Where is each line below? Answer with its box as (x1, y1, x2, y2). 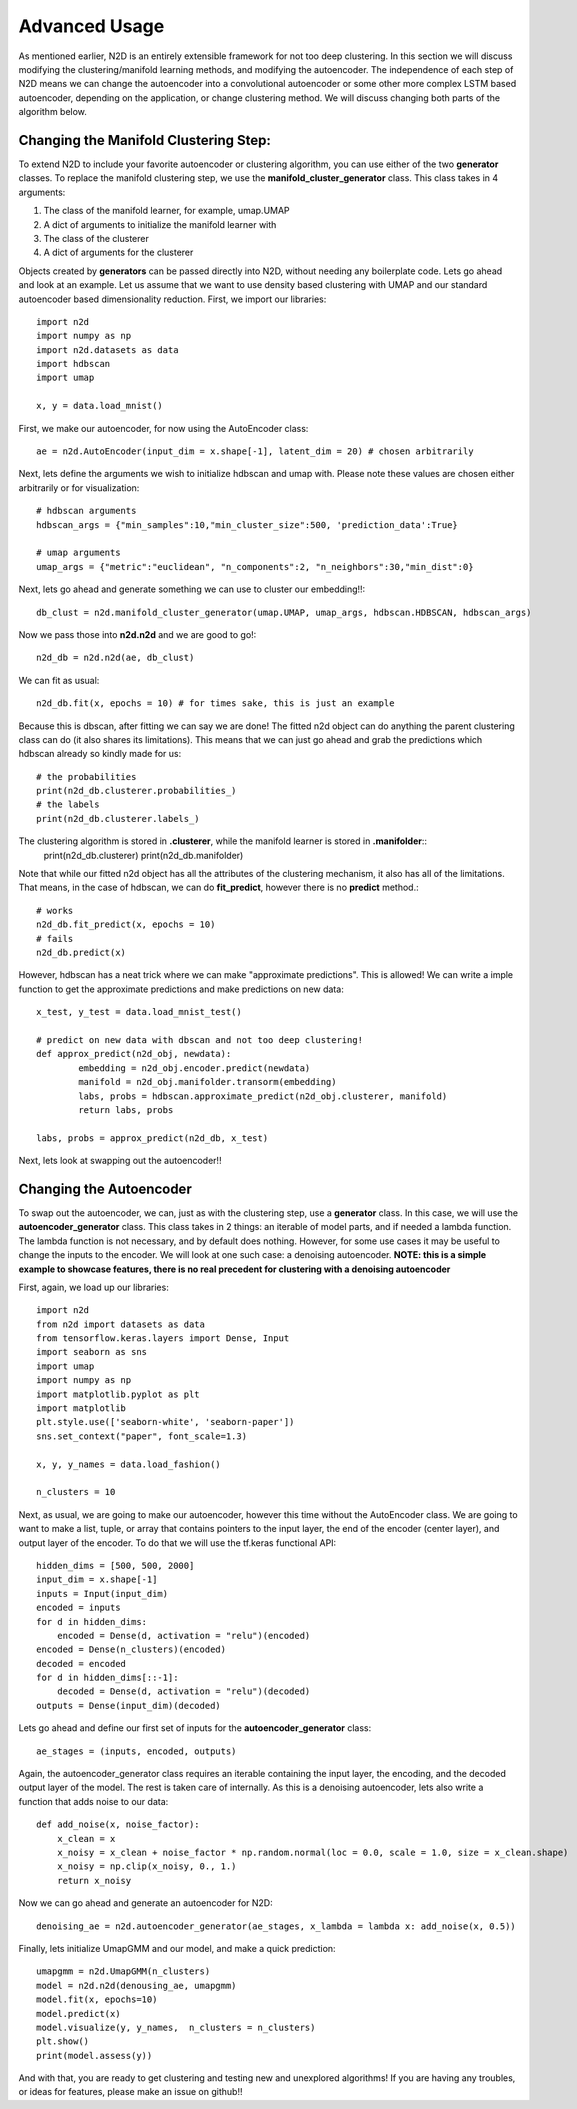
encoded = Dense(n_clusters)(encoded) (36, 1644, 227, 1655)
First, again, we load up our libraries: (18, 1281, 169, 1293)
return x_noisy (56, 1875, 132, 1886)
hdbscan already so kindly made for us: (18, 748, 182, 760)
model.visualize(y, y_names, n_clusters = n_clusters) (36, 2021, 316, 2033)
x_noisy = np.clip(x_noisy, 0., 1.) (56, 1861, 237, 1872)
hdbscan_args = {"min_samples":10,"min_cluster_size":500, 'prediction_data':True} (36, 519, 459, 530)
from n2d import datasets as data (36, 1318, 205, 1330)
